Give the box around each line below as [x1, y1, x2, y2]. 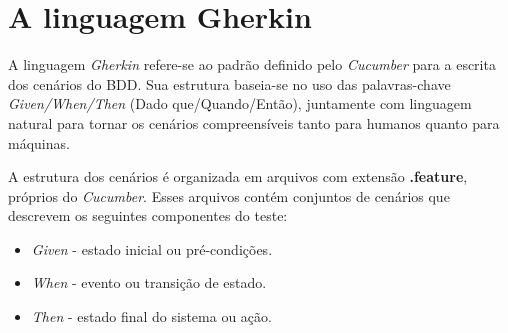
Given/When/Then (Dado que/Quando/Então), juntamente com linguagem [8, 93, 472, 114]
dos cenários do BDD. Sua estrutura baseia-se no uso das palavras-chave [8, 73, 451, 94]
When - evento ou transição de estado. [31, 272, 267, 293]
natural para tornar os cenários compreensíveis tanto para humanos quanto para [8, 112, 500, 133]
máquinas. [8, 132, 70, 153]
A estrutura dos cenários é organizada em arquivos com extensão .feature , [8, 166, 468, 187]
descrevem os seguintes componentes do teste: [8, 205, 288, 226]
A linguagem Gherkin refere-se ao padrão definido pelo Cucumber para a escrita [8, 54, 496, 75]
